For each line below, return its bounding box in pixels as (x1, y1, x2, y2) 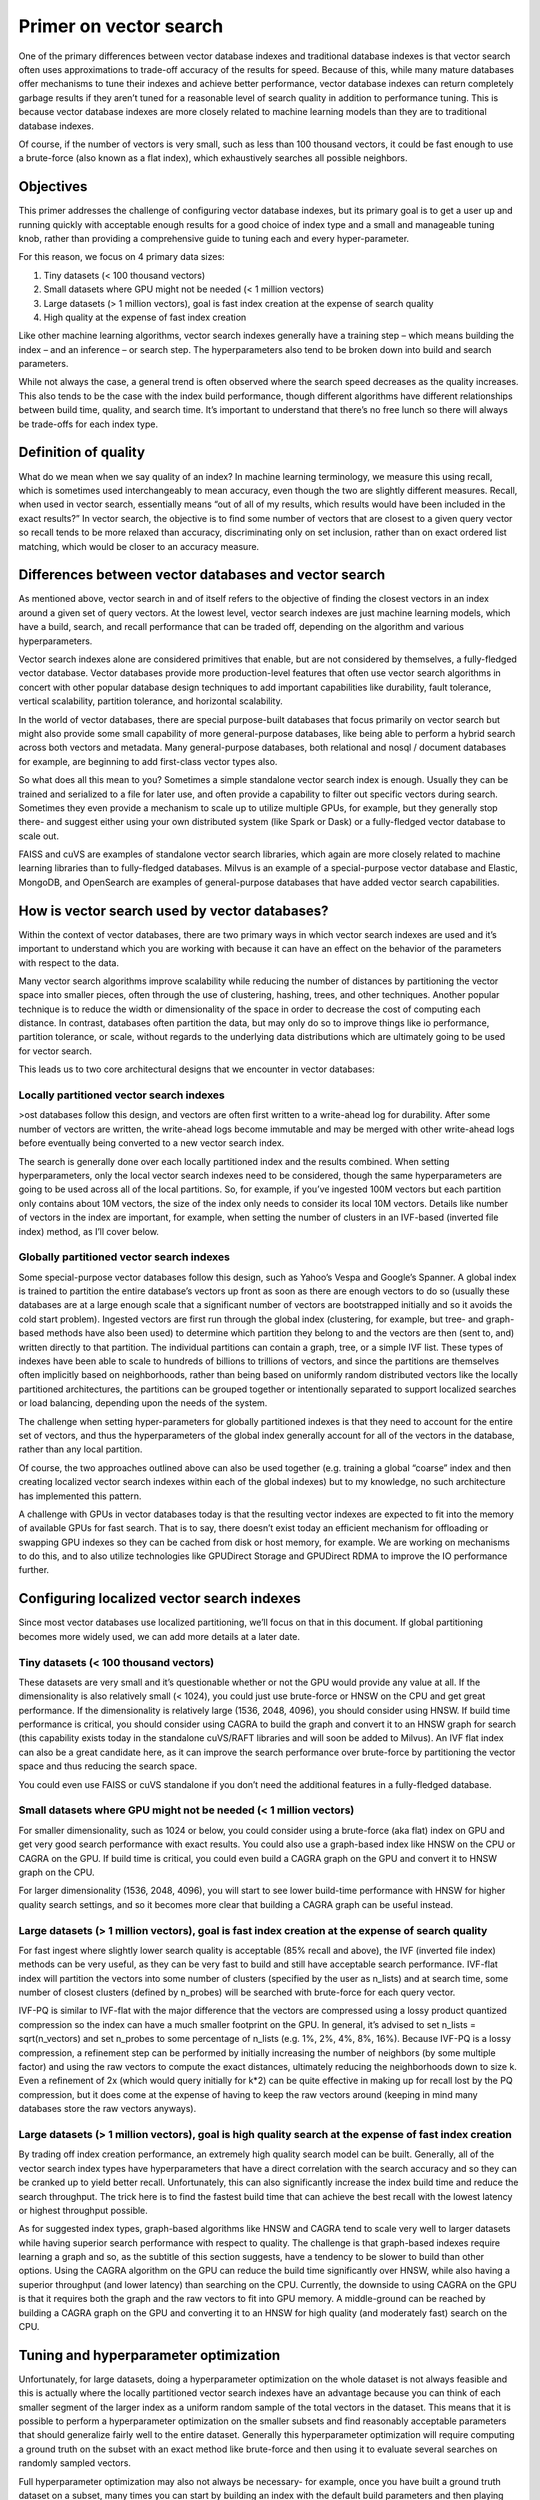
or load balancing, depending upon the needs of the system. (18, 1397, 268, 1409)
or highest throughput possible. (18, 2204, 149, 2216)
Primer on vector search (18, 15, 224, 37)
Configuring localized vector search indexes (18, 1590, 301, 1607)
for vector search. (18, 1045, 93, 1057)
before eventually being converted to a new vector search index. (18, 1137, 285, 1149)
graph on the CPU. (18, 1866, 95, 1878)
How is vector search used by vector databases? (18, 902, 329, 919)
